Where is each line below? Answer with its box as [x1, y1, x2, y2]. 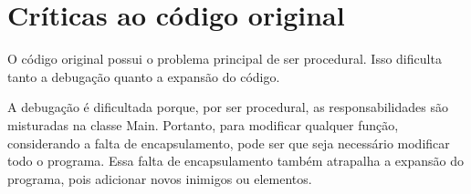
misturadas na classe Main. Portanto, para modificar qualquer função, [7, 115, 399, 134]
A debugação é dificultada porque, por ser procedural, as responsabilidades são [7, 97, 448, 117]
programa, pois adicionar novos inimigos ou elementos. [7, 168, 312, 188]
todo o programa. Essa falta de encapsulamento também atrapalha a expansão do [7, 151, 464, 170]
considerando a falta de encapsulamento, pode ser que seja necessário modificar [7, 133, 450, 152]
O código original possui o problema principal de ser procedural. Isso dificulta [7, 49, 442, 68]
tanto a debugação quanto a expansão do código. [7, 66, 280, 86]
